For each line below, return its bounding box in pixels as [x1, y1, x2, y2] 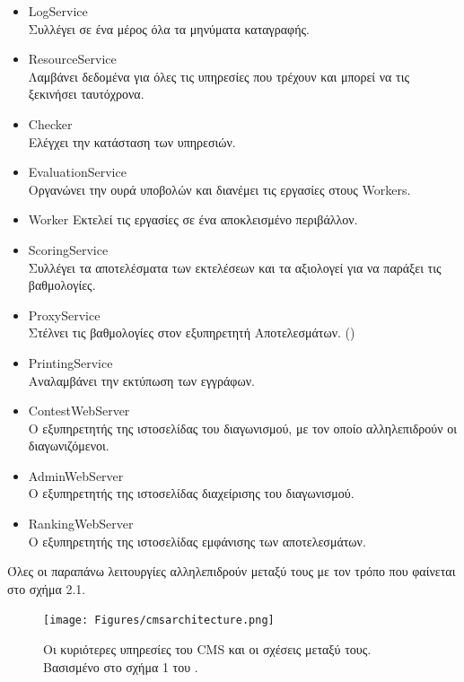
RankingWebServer [28, 514, 134, 533]
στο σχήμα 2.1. [7, 579, 86, 598]
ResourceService [28, 49, 117, 68]
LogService [28, 2, 88, 20]
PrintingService [28, 353, 113, 372]
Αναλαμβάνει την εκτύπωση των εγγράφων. [28, 371, 255, 389]
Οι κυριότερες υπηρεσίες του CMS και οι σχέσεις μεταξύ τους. [43, 640, 372, 659]
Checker [28, 114, 73, 133]
